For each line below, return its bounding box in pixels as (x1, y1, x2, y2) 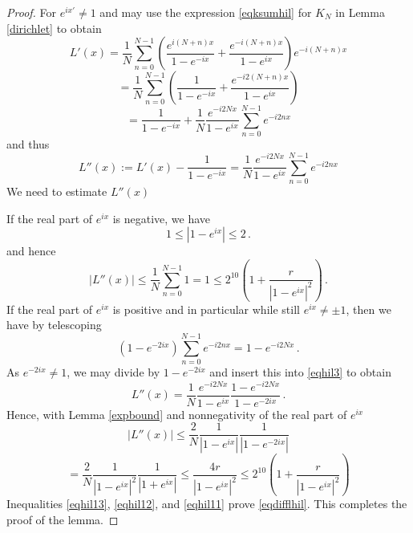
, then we (346, 300, 391, 317)
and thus (6, 136, 50, 153)
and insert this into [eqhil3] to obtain (209, 364, 391, 380)
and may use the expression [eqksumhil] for (99, 4, 312, 20)
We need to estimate (6, 183, 107, 200)
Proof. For (6, 4, 57, 20)
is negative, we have (112, 210, 211, 226)
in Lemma (335, 4, 385, 20)
